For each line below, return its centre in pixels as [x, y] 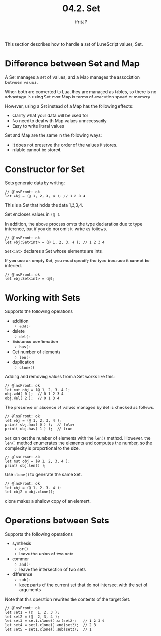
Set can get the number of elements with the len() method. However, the [78, 438]
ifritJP [81, 22]
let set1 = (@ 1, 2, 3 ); [32, 612]
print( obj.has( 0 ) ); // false [40, 424]
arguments [30, 589]
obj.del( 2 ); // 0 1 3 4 [32, 398]
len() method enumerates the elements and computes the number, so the [79, 443]
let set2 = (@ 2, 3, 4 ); [32, 617]
